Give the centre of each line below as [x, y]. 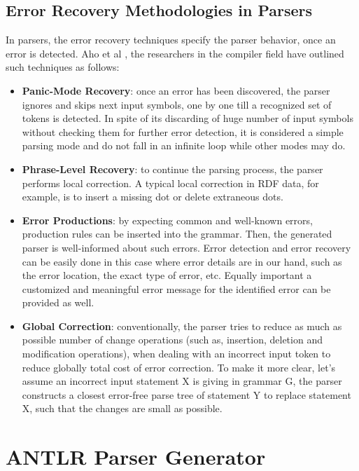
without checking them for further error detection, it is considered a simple [183, 131]
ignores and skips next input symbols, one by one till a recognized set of [177, 104]
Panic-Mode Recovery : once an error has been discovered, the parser [176, 90]
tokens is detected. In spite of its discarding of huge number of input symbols [188, 118]
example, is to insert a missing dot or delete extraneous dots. [153, 197]
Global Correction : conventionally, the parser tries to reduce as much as [182, 326]
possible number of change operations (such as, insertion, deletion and [172, 340]
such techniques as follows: [63, 67]
